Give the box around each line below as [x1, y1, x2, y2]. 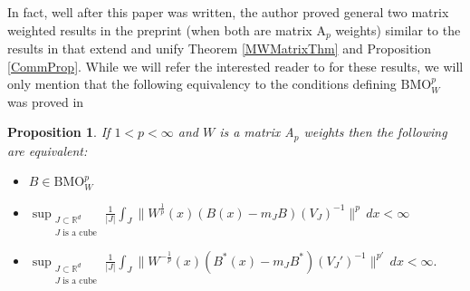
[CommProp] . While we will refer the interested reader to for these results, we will [7, 56, 464, 75]
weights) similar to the [335, 20, 461, 39]
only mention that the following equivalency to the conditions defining [7, 74, 397, 93]
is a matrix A [219, 122, 294, 141]
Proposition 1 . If [7, 122, 110, 141]
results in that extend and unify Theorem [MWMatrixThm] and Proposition [7, 39, 432, 58]
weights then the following [303, 122, 447, 141]
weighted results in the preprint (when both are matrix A [7, 20, 326, 39]
